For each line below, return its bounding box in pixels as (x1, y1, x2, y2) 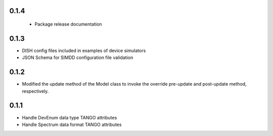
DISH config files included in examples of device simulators (22, 47, 146, 53)
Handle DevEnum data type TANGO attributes (22, 114, 117, 120)
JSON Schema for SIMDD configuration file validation (22, 54, 133, 60)
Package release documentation (34, 21, 102, 27)
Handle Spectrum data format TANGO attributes (22, 121, 122, 127)
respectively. (22, 88, 49, 94)
